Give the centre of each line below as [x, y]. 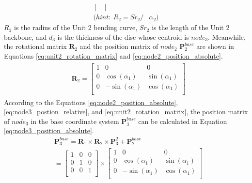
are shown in [215, 46]
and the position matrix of [119, 46]
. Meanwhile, [227, 37]
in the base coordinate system [75, 121]
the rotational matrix [35, 46]
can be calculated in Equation [183, 121]
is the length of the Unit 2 [191, 27]
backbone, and [25, 37]
